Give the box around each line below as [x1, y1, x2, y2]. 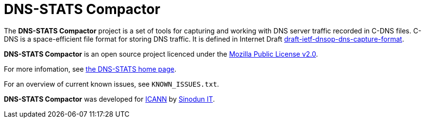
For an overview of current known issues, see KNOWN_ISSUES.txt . [4, 79, 219, 88]
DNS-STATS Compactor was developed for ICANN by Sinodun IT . [4, 94, 215, 103]
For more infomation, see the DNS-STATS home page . [4, 64, 176, 73]
